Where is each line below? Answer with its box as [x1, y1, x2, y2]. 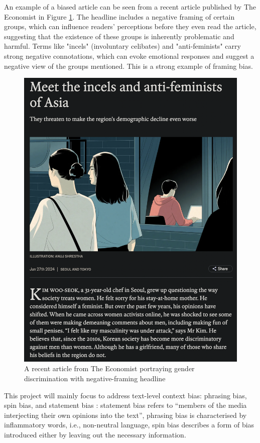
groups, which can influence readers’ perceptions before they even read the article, [4, 21, 256, 32]
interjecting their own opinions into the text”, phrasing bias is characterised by [4, 409, 247, 420]
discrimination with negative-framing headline [24, 373, 166, 383]
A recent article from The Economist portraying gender [24, 363, 195, 374]
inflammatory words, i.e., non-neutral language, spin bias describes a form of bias [4, 419, 254, 430]
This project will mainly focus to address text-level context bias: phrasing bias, [4, 390, 247, 400]
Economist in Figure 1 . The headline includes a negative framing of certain [4, 11, 235, 22]
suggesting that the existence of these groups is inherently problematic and [4, 31, 234, 41]
